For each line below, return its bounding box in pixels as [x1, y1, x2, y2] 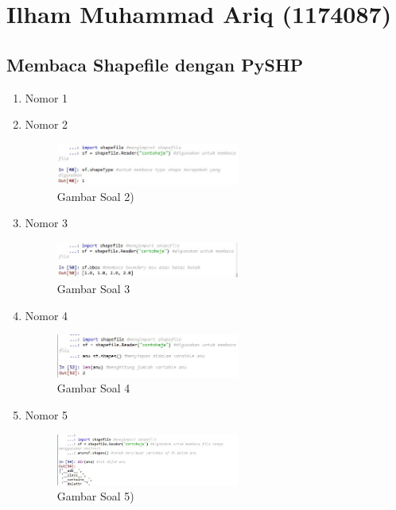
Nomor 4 [25, 307, 68, 323]
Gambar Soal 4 [56, 380, 130, 396]
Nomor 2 [25, 116, 68, 133]
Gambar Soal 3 [56, 280, 130, 296]
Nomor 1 [25, 89, 68, 106]
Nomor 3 [25, 214, 68, 231]
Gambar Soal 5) [56, 488, 134, 504]
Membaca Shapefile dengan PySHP [6, 52, 304, 76]
